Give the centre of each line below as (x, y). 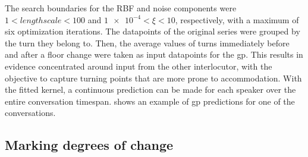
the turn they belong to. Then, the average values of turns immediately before (147, 43)
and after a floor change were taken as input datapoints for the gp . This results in (154, 54)
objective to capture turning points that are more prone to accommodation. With (153, 78)
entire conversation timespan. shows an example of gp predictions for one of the (150, 101)
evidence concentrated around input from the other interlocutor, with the (139, 66)
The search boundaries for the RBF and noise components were (121, 8)
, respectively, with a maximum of (237, 19)
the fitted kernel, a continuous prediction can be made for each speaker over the (150, 90)
